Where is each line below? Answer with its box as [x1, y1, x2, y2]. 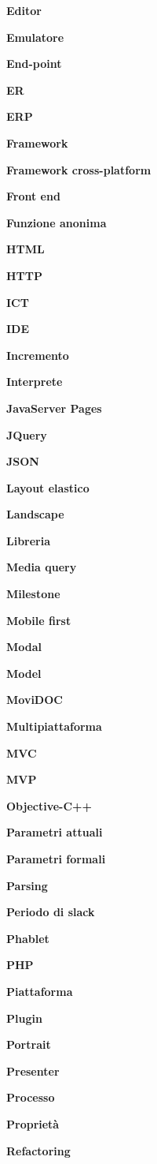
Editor [6, 2, 42, 18]
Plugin [6, 1009, 42, 1026]
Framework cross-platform [6, 161, 152, 178]
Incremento [6, 346, 69, 363]
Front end [6, 188, 60, 204]
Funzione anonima [6, 214, 107, 230]
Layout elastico [6, 479, 89, 496]
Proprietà [6, 1115, 60, 1132]
